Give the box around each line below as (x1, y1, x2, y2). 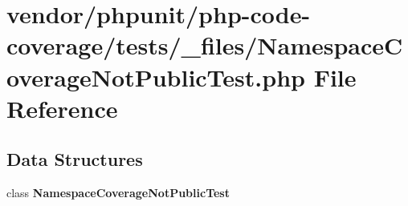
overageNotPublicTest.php (6, 60, 305, 93)
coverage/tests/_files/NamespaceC (6, 29, 403, 62)
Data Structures (6, 147, 143, 172)
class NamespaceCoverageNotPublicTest (6, 184, 230, 201)
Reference (6, 91, 118, 124)
